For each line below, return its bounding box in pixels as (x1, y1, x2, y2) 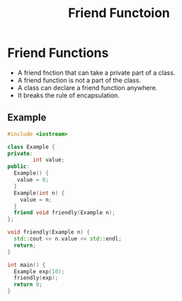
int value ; (33, 156, 65, 164)
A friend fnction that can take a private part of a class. (17, 68, 176, 77)
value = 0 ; (16, 176, 50, 183)
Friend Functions (7, 45, 109, 61)
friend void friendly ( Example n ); (13, 209, 115, 217)
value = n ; (20, 196, 52, 203)
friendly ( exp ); (13, 275, 59, 282)
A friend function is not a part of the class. (17, 76, 142, 84)
